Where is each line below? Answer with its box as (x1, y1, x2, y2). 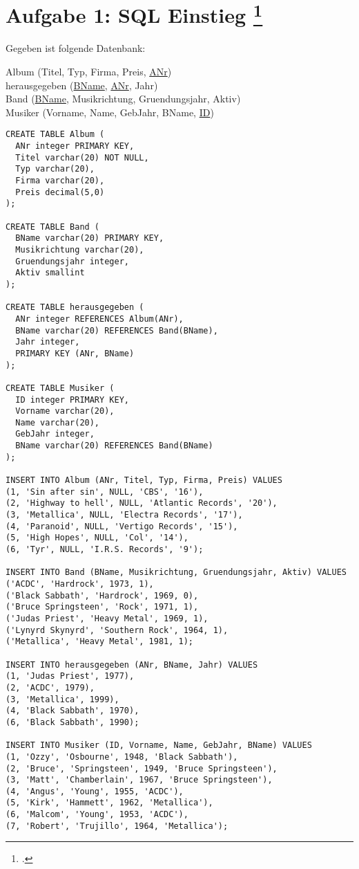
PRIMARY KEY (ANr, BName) (15, 348, 135, 358)
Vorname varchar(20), (15, 406, 115, 417)
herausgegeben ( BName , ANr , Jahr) (6, 77, 158, 92)
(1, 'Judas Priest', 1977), (6, 671, 135, 682)
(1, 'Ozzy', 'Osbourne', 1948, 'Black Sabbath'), (6, 751, 238, 762)
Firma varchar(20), (15, 176, 105, 186)
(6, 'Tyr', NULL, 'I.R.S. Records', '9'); (6, 545, 204, 555)
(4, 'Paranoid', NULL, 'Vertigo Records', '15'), (6, 521, 238, 531)
